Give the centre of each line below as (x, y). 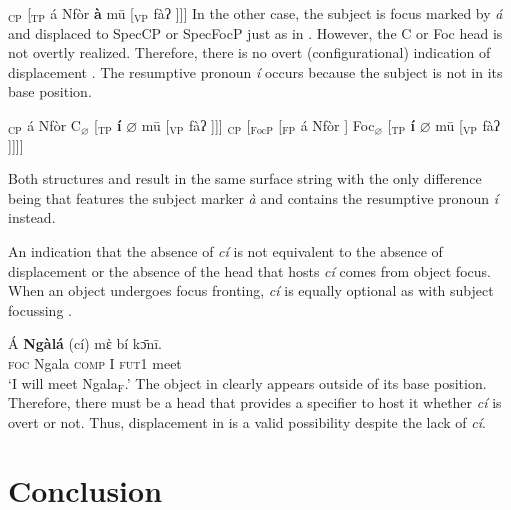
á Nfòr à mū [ (92, 13)
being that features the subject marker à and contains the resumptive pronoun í (253, 197)
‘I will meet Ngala (63, 382)
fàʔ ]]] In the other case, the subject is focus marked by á (328, 13)
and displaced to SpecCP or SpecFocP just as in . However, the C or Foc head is (255, 32)
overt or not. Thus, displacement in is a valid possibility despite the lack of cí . (247, 421)
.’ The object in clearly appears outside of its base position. (305, 382)
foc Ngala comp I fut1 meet (95, 362)
